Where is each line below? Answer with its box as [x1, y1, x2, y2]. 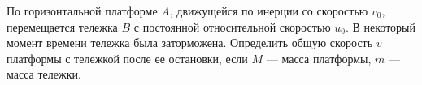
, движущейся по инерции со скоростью [169, 2, 368, 19]
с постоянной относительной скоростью [133, 18, 331, 35]
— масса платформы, [266, 49, 372, 66]
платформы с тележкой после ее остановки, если [7, 49, 248, 66]
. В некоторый [346, 18, 415, 35]
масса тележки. [7, 66, 81, 83]
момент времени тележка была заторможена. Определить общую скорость [7, 34, 373, 51]
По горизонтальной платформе [7, 2, 158, 19]
